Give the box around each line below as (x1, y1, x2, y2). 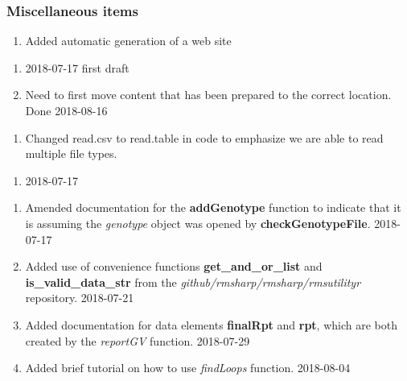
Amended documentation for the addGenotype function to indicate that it (25, 199, 401, 216)
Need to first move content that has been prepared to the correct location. (25, 86, 392, 103)
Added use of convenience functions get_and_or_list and (25, 258, 323, 275)
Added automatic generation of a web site (25, 32, 232, 49)
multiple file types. (25, 145, 117, 162)
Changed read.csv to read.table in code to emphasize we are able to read (25, 129, 384, 146)
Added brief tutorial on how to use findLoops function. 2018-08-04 (25, 359, 351, 376)
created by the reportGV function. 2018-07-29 (25, 332, 250, 349)
